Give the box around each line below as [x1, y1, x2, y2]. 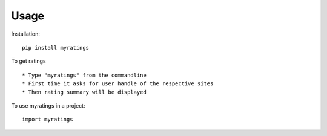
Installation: [11, 30, 41, 37]
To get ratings [11, 57, 46, 65]
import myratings [22, 116, 73, 123]
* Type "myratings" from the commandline [22, 71, 147, 79]
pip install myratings [22, 44, 90, 51]
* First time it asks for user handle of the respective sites [22, 80, 214, 87]
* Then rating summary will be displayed [22, 88, 147, 96]
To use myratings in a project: [11, 102, 85, 109]
